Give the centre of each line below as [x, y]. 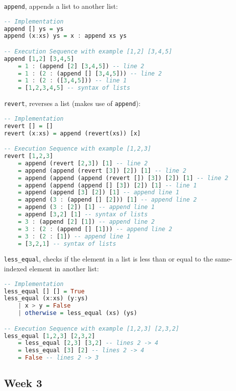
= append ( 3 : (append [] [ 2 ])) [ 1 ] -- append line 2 [107, 200]
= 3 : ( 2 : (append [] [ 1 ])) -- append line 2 [95, 229]
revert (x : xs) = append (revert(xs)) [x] [72, 133]
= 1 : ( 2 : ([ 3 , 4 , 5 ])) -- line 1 [72, 81]
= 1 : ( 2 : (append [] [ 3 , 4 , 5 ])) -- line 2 [90, 73]
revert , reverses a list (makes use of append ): [72, 103]
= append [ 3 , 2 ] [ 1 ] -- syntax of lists [83, 214]
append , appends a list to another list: [61, 6]
